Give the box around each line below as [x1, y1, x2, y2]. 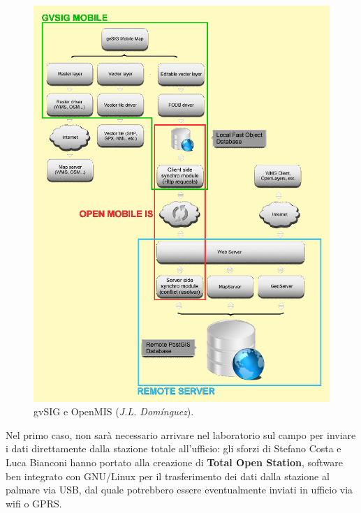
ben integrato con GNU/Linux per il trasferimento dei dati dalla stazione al [6, 468, 330, 483]
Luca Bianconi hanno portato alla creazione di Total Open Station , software [6, 454, 343, 469]
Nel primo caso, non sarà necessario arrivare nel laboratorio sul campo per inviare [6, 427, 356, 442]
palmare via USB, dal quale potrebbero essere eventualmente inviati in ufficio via [6, 482, 353, 497]
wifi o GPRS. [6, 496, 62, 510]
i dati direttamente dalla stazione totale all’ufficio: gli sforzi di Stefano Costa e [6, 441, 341, 456]
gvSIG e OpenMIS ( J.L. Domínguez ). [34, 404, 194, 419]
